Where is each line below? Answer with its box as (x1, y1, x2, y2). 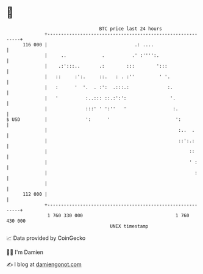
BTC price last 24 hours (99, 26, 163, 32)
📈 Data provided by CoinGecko (6, 234, 86, 242)
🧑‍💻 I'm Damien (6, 248, 44, 256)
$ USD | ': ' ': (6, 116, 182, 123)
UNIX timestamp (110, 223, 149, 229)
